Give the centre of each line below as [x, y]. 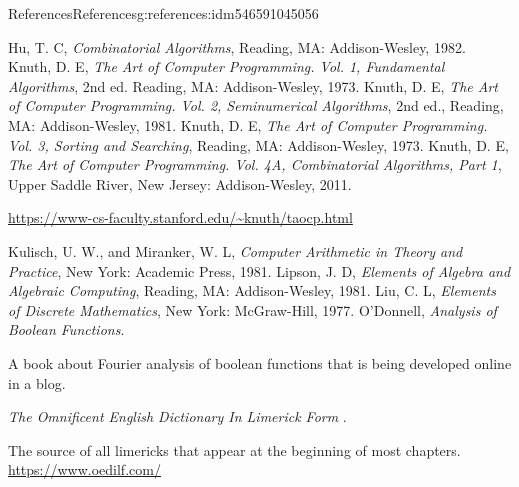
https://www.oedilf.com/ [84, 469]
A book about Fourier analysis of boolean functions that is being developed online [260, 362]
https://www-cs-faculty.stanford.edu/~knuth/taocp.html [180, 217]
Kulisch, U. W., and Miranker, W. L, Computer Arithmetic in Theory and [235, 250]
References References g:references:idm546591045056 [163, 13]
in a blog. [37, 382]
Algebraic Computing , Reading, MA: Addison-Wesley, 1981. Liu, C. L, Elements [252, 290]
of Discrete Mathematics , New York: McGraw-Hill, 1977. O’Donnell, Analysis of [252, 309]
